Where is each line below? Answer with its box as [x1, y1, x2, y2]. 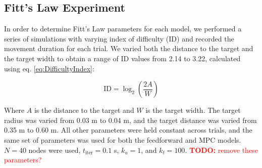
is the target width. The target [145, 105, 241, 115]
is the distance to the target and [34, 105, 134, 115]
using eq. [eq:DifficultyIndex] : [4, 63, 94, 73]
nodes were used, [28, 144, 81, 155]
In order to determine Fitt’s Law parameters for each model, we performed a [4, 23, 242, 34]
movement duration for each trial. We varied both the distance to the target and [4, 43, 253, 54]
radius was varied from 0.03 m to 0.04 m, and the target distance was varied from [4, 114, 257, 125]
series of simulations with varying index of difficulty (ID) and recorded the [4, 33, 234, 44]
